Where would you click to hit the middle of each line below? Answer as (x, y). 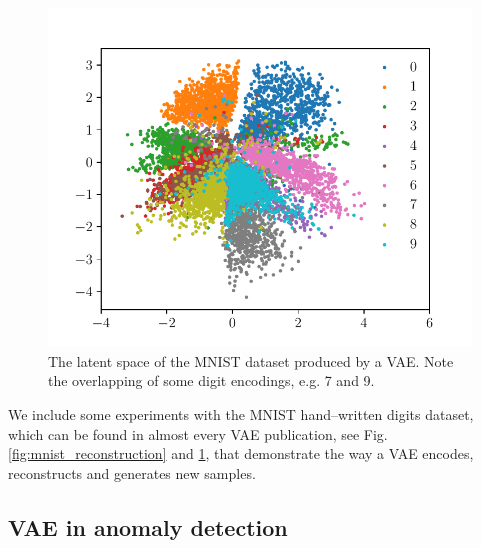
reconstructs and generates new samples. (132, 472)
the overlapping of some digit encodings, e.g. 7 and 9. (211, 380)
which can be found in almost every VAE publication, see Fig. (198, 433)
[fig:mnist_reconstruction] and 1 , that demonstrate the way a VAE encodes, (241, 453)
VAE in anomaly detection (148, 526)
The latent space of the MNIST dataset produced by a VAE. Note (251, 360)
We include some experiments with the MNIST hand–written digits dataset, (241, 413)
